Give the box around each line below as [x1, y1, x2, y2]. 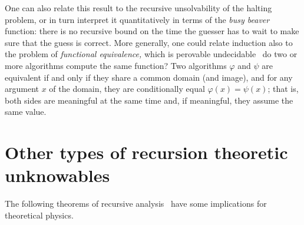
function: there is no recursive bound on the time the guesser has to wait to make [5, 25, 299, 37]
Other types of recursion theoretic [5, 140, 288, 164]
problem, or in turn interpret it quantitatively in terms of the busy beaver [5, 13, 270, 25]
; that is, [267, 82, 299, 95]
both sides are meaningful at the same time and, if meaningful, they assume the [5, 94, 293, 106]
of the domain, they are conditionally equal [49, 82, 205, 95]
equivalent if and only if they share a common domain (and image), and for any [5, 71, 293, 83]
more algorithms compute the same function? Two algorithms [5, 59, 227, 71]
